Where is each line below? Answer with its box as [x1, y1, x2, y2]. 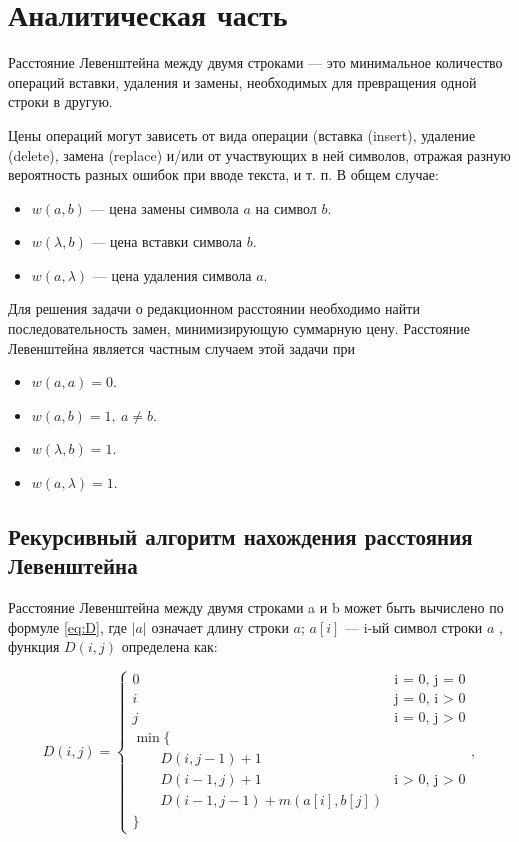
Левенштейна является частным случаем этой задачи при [8, 337, 355, 358]
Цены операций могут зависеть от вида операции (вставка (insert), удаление [8, 124, 476, 145]
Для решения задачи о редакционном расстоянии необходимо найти [8, 298, 420, 319]
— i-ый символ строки [345, 616, 483, 637]
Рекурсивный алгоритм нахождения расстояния [8, 521, 473, 552]
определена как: [121, 636, 218, 657]
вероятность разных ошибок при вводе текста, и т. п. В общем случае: [8, 164, 439, 185]
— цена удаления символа [92, 264, 252, 285]
